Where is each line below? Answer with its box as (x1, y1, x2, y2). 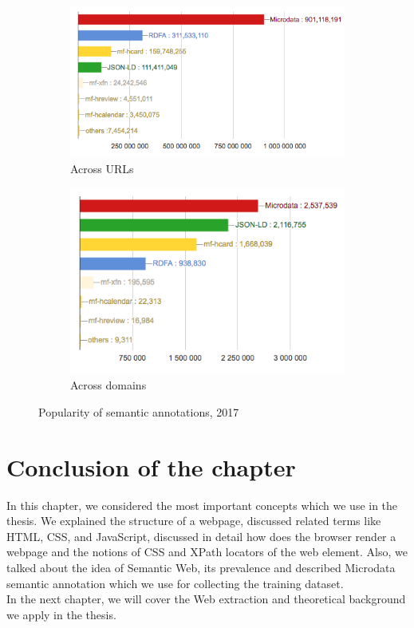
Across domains (70, 377, 147, 393)
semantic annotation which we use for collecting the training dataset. (6, 575, 344, 591)
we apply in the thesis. (6, 606, 116, 622)
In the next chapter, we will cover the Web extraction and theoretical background (6, 590, 406, 607)
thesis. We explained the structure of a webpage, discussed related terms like (6, 512, 381, 529)
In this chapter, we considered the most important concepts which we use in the (6, 496, 398, 513)
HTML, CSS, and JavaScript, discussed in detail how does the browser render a (6, 527, 396, 544)
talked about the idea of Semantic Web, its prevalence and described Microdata (6, 559, 396, 576)
